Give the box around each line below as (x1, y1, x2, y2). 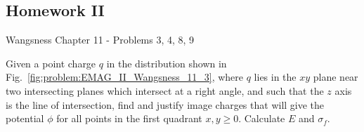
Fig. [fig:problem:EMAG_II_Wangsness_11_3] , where (6, 70, 244, 84)
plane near (313, 70, 358, 84)
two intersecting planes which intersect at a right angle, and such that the (6, 83, 324, 98)
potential (6, 111, 44, 126)
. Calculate (238, 111, 285, 126)
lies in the (254, 70, 297, 84)
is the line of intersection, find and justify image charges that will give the (6, 97, 325, 112)
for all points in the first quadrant (56, 111, 202, 126)
